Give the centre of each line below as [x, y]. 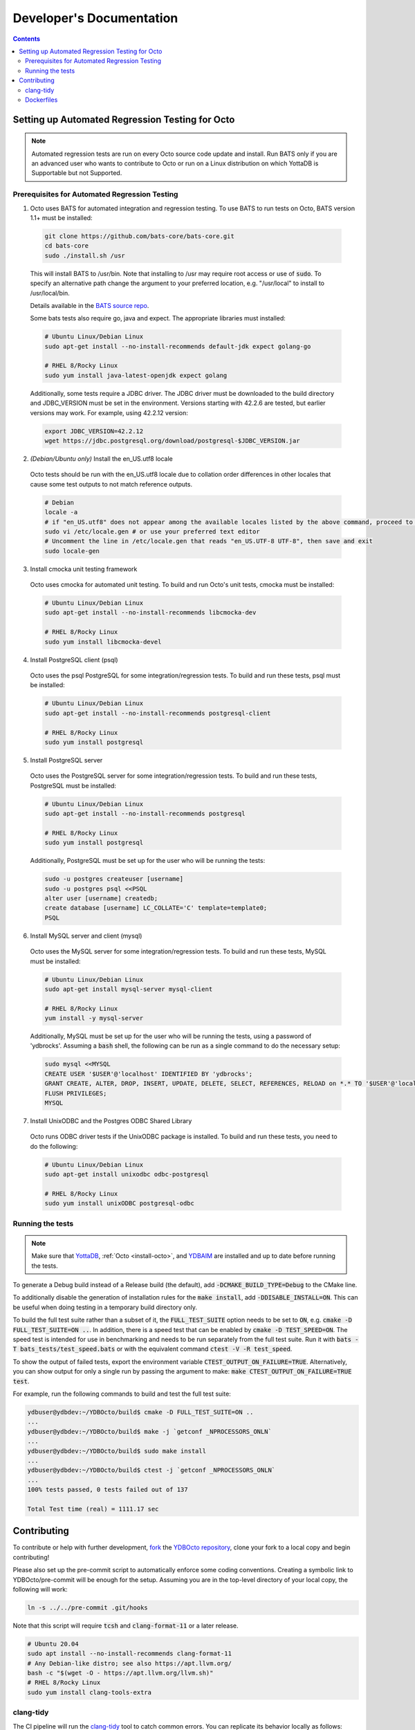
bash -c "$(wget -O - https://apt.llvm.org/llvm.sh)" [120, 1673]
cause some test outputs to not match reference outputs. [111, 484]
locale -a [61, 512]
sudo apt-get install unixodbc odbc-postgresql [127, 1174]
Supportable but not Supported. [77, 173]
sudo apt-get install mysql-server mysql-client [129, 989]
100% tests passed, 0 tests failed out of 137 [108, 1490]
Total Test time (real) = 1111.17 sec [93, 1509]
